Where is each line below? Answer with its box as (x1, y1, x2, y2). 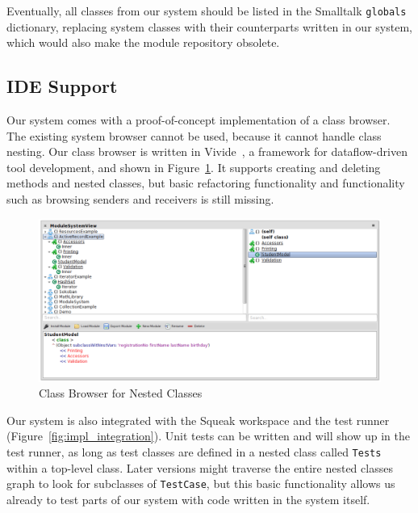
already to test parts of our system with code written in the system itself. (6, 490, 370, 507)
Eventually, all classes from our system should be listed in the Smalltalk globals (6, 2, 407, 19)
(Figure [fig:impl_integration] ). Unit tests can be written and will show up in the (6, 427, 410, 444)
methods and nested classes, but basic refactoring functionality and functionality (6, 175, 405, 191)
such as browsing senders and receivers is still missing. (6, 191, 274, 208)
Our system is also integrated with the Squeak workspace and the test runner (6, 411, 390, 428)
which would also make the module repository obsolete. (6, 34, 280, 51)
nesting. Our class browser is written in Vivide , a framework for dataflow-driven (6, 143, 408, 160)
